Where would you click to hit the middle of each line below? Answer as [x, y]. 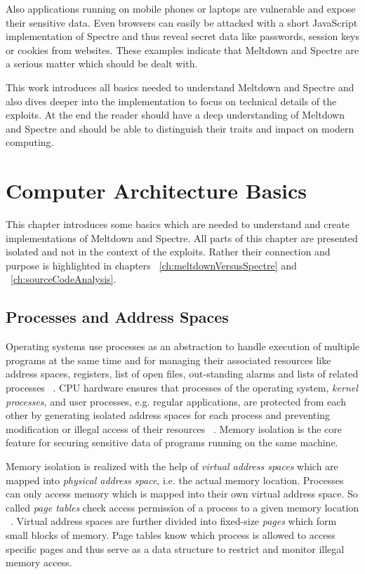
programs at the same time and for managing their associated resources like [168, 360]
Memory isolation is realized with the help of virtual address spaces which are [172, 466]
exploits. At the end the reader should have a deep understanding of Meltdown [175, 115]
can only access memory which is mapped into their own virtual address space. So [182, 494]
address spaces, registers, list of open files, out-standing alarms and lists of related [182, 374]
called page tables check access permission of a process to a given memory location [182, 507]
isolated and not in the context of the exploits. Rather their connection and [168, 252]
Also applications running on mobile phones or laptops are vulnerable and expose [181, 8]
